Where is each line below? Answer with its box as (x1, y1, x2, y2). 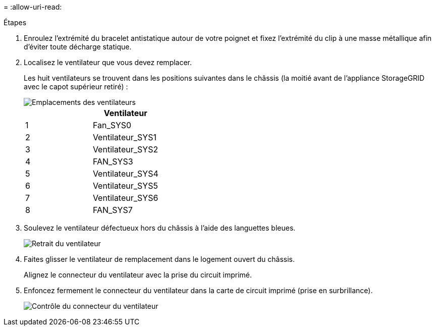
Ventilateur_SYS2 (92, 144, 158, 154)
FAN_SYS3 (92, 156, 133, 167)
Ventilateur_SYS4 (92, 169, 158, 179)
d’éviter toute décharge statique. (24, 42, 132, 51)
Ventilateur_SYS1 (92, 132, 156, 142)
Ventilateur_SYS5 (92, 181, 158, 191)
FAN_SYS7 (92, 205, 133, 215)
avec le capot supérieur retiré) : (24, 82, 128, 91)
